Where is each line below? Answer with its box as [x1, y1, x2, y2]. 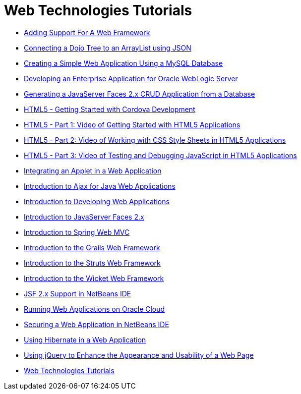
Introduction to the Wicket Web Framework [24, 274, 164, 282]
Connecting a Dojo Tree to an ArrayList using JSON [24, 43, 191, 52]
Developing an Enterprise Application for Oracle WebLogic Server [24, 74, 238, 83]
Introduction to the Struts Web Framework [24, 258, 161, 267]
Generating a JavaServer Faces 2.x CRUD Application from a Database [24, 89, 255, 98]
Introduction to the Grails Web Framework [24, 243, 160, 252]
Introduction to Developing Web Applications [24, 197, 170, 206]
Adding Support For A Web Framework [24, 28, 150, 37]
